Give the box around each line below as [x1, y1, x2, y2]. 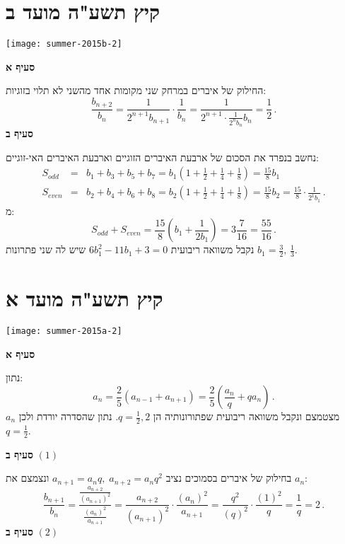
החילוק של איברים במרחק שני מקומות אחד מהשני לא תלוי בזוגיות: [6, 83, 267, 98]
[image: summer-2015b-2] [6, 39, 122, 50]
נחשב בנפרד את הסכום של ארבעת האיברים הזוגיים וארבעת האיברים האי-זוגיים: [6, 149, 319, 164]
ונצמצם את [6, 470, 49, 485]
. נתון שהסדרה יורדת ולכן [18, 409, 119, 423]
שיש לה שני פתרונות [6, 242, 86, 257]
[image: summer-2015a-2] [6, 326, 122, 337]
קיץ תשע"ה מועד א [6, 284, 163, 313]
